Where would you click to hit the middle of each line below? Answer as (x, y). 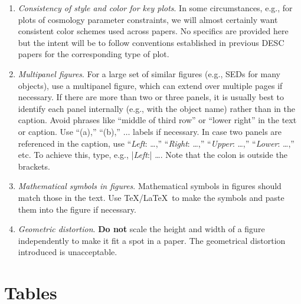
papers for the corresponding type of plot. (94, 54)
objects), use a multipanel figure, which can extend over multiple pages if (150, 85)
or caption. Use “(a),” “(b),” (69, 131)
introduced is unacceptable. (68, 252)
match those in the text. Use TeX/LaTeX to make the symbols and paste (151, 197)
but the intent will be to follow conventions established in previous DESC (151, 42)
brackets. (34, 166)
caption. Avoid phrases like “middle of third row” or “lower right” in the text (157, 120)
